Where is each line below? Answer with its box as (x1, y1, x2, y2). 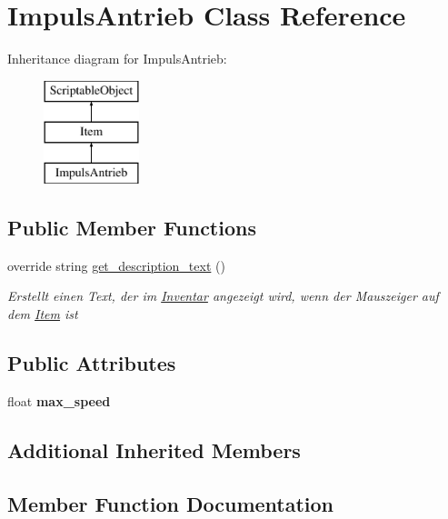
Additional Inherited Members (7, 435, 301, 464)
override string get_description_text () (7, 255, 225, 274)
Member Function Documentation (7, 489, 334, 517)
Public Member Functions (7, 214, 256, 242)
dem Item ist (7, 304, 78, 324)
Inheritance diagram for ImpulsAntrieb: (7, 49, 227, 68)
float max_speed (7, 391, 111, 410)
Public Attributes (7, 349, 176, 377)
